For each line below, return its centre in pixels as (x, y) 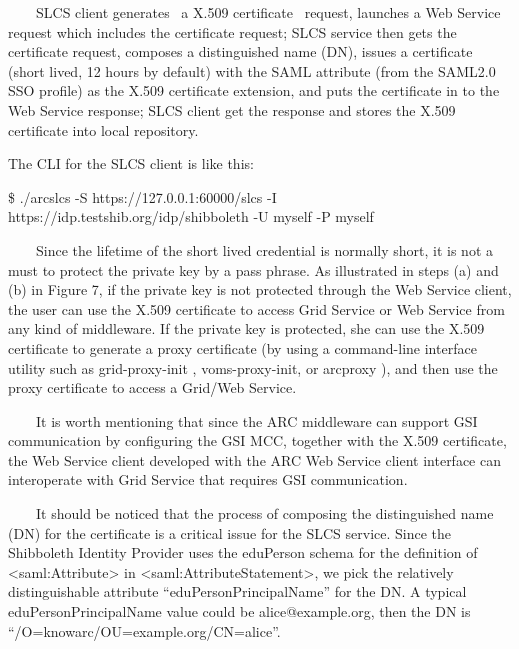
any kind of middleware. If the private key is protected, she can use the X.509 (246, 328)
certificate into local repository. (103, 129)
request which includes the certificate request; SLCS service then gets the (232, 31)
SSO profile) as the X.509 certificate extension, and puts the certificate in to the (254, 90)
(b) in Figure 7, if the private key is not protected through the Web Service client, (260, 289)
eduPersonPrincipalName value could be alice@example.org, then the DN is (239, 611)
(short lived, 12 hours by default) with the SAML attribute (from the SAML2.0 (252, 70)
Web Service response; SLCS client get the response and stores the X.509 (232, 109)
